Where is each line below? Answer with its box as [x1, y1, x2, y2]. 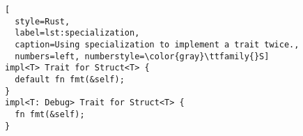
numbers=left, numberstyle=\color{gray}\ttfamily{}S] [15, 51, 270, 61]
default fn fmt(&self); [15, 74, 125, 84]
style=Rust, [15, 16, 70, 27]
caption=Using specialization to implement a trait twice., [15, 39, 300, 50]
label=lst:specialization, [15, 28, 140, 38]
